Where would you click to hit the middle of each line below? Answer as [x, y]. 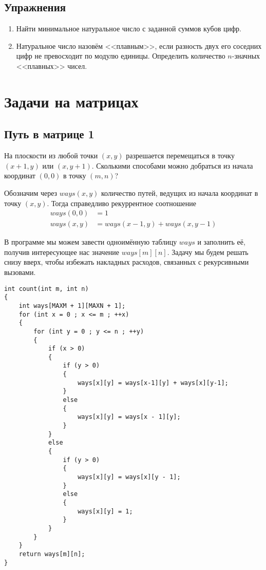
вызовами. [20, 272]
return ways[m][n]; [52, 554]
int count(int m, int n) [46, 289]
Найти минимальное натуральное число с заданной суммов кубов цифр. [129, 29]
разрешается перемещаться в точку [180, 155]
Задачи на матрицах [71, 101]
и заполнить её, [221, 242]
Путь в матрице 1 [49, 134]
